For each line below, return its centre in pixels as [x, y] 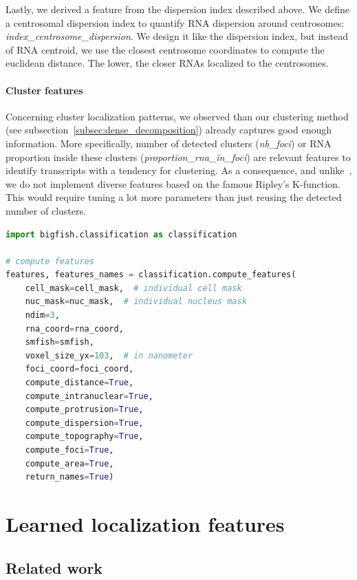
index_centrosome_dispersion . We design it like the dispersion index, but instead [177, 36]
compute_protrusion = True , [84, 410]
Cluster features [44, 90]
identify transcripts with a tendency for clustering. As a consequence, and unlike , [179, 170]
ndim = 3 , [42, 315]
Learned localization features [145, 523]
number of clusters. [46, 210]
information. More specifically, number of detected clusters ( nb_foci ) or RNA [169, 143]
